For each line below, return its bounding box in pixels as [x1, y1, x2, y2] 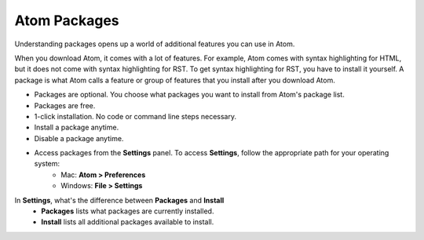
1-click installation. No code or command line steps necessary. [34, 111, 237, 121]
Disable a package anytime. [34, 133, 124, 143]
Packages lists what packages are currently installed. [41, 206, 214, 216]
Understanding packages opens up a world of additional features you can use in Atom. [14, 39, 295, 49]
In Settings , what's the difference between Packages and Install [14, 195, 225, 205]
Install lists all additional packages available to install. [41, 217, 214, 227]
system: [34, 159, 60, 169]
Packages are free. [34, 100, 96, 110]
